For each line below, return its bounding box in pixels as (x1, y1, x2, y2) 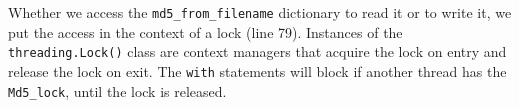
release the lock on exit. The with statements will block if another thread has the (8, 60, 507, 81)
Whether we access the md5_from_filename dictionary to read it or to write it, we (8, 2, 512, 22)
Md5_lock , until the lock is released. (8, 80, 227, 101)
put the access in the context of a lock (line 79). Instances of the (8, 21, 403, 42)
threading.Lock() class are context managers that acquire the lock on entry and (8, 41, 507, 62)
